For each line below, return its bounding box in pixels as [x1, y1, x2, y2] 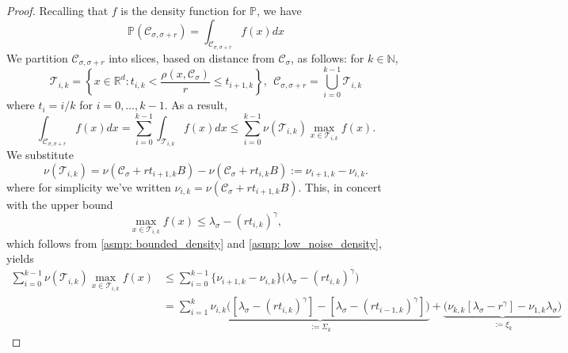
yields [6, 250, 34, 267]
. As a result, [164, 97, 227, 113]
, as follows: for [290, 49, 364, 66]
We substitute [6, 146, 74, 163]
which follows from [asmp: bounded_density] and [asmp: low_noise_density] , [6, 234, 382, 251]
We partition [6, 49, 68, 66]
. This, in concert [298, 178, 382, 195]
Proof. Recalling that [6, 2, 109, 18]
